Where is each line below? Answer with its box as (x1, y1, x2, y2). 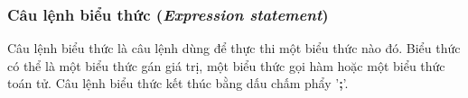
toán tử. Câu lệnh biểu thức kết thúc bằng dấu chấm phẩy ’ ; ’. (7, 74, 349, 93)
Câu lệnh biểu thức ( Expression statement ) (7, 3, 329, 25)
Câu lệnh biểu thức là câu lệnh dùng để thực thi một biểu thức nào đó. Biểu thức (7, 39, 461, 58)
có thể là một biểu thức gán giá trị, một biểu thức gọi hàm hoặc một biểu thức (7, 56, 445, 75)
